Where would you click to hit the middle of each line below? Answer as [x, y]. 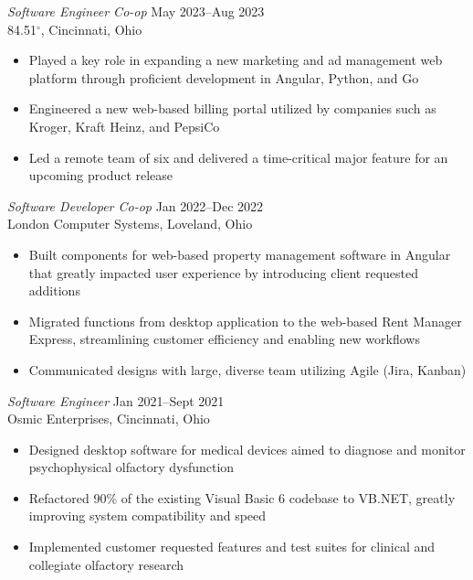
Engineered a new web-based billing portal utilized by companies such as [232, 108]
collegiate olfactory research [106, 564]
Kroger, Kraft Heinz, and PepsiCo [124, 126]
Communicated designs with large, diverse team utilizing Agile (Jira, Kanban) [247, 369]
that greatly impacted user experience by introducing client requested [223, 272]
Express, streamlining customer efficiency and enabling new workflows [224, 339]
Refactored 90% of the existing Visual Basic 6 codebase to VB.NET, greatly [242, 497]
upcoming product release [101, 175]
